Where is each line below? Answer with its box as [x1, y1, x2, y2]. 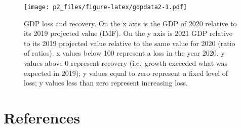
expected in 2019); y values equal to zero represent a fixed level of [24, 67, 228, 78]
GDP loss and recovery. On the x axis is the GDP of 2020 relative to [24, 18, 237, 28]
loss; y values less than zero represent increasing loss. [24, 77, 188, 88]
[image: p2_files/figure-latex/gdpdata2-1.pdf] [24, 4, 187, 11]
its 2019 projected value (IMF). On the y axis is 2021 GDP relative [24, 28, 233, 38]
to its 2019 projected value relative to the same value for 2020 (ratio [24, 37, 235, 48]
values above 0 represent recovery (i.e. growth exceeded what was [24, 58, 228, 68]
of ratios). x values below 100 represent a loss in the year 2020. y [24, 48, 225, 58]
